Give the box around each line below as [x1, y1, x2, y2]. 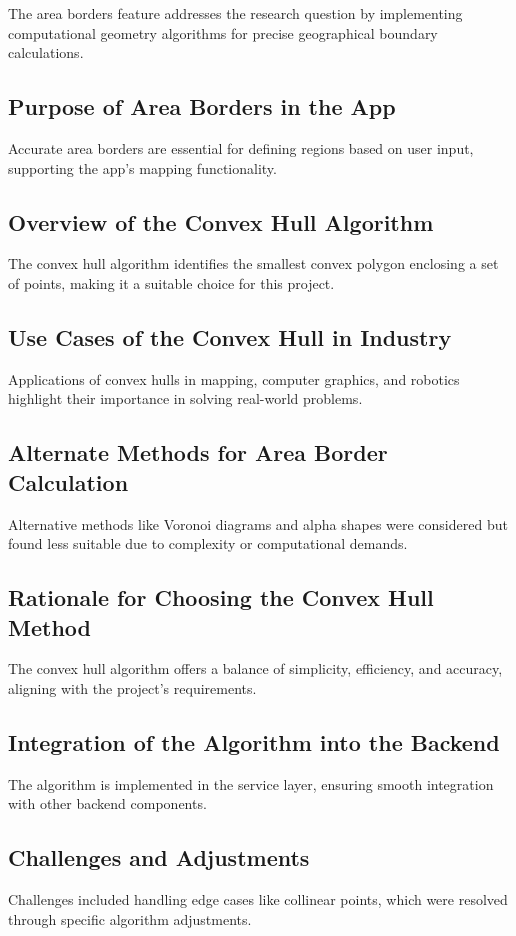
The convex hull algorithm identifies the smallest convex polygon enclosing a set [8, 253, 499, 274]
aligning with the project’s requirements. [8, 677, 257, 698]
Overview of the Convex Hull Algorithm [8, 206, 434, 237]
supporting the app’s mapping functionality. [8, 157, 277, 178]
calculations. [8, 42, 84, 63]
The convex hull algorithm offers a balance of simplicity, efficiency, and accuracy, [8, 658, 503, 679]
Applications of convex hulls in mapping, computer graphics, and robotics [8, 368, 460, 389]
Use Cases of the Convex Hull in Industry [8, 321, 452, 352]
